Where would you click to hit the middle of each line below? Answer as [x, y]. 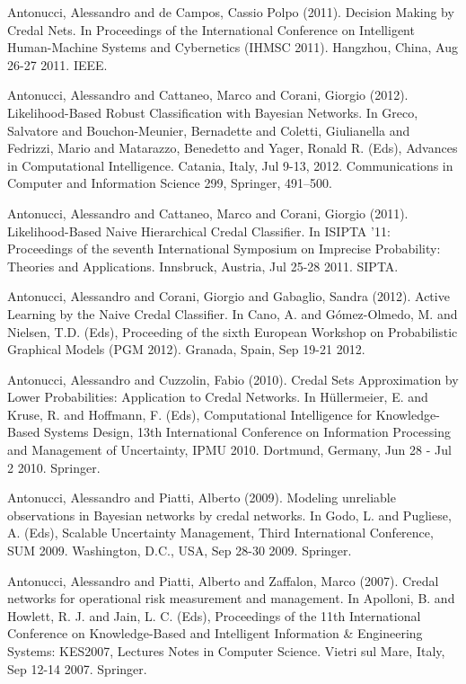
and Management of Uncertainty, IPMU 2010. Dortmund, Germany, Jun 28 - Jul [229, 450]
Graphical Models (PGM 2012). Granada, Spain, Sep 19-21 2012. [186, 349]
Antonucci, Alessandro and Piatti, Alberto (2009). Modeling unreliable [202, 497]
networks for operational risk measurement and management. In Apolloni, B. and [231, 598]
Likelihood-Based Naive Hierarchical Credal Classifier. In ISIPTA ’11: [199, 231]
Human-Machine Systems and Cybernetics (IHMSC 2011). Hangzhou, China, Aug [233, 47]
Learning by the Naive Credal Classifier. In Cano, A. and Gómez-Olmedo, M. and [233, 313]
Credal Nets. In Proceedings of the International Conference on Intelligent [211, 29]
